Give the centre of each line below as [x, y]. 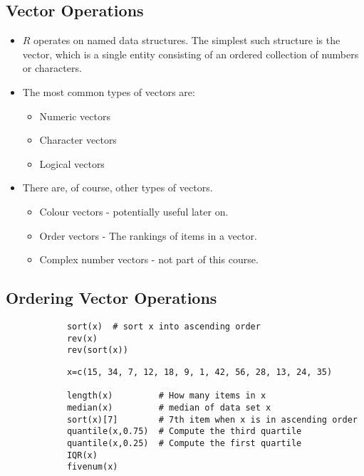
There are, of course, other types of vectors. [118, 187]
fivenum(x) [92, 467]
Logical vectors [72, 163]
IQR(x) [82, 455]
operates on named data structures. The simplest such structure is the [187, 40]
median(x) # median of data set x [169, 407]
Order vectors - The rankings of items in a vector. [148, 235]
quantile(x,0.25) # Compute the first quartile [184, 443]
